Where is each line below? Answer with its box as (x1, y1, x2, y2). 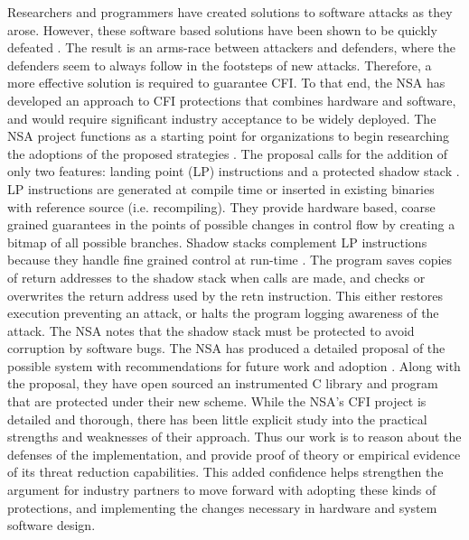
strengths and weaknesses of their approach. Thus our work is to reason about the (7, 427, 462, 446)
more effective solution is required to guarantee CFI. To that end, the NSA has (7, 73, 446, 92)
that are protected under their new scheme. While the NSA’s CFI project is (7, 392, 427, 411)
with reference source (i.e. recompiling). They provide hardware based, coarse (7, 197, 436, 216)
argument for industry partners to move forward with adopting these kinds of (7, 480, 436, 499)
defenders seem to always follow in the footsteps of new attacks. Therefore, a (7, 55, 432, 74)
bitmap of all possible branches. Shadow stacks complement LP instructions (7, 232, 427, 251)
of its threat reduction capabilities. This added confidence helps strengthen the (7, 462, 444, 481)
